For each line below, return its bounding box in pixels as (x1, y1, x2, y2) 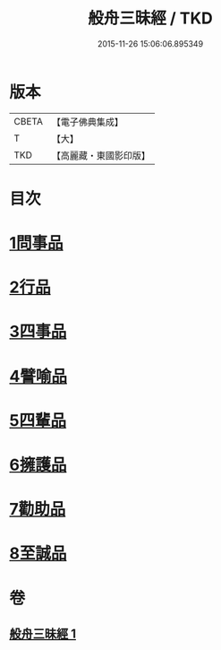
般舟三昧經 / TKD (88, 8, 213, 29)
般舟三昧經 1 (9, 626, 77, 641)
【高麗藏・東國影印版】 (51, 149, 150, 161)
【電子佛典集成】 (51, 116, 123, 128)
